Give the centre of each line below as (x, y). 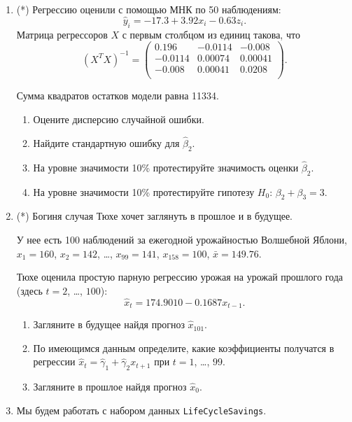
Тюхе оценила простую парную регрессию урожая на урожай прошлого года (179, 277)
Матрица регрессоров (62, 34)
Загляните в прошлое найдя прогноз (110, 387)
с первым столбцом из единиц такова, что (211, 34)
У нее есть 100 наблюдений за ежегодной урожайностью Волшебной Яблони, (182, 239)
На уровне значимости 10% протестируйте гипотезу (144, 191)
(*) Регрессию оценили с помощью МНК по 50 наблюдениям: (149, 9)
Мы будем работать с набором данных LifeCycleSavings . (141, 410)
